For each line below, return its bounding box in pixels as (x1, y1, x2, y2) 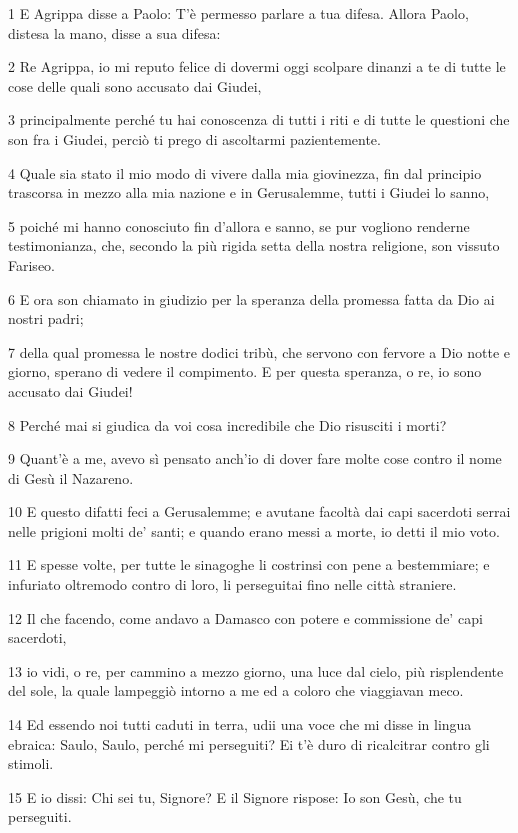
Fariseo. (8, 254, 55, 275)
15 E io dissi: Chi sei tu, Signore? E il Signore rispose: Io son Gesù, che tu (8, 786, 462, 807)
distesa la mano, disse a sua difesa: (8, 22, 221, 43)
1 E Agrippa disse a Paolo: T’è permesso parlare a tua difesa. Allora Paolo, (8, 3, 469, 23)
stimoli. (8, 753, 54, 774)
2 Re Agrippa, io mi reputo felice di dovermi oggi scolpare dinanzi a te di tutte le (8, 56, 506, 77)
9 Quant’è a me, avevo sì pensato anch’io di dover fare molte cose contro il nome (8, 448, 502, 469)
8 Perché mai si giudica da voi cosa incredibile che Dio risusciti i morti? (8, 414, 447, 435)
